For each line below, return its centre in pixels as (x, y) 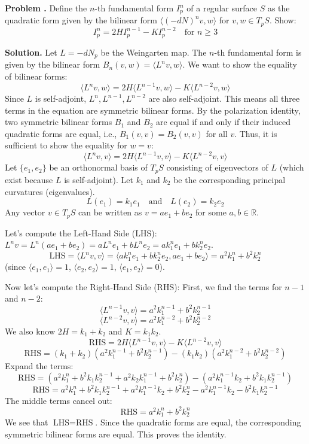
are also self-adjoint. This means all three (224, 98)
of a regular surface (222, 8)
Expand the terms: (39, 366)
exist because (29, 179)
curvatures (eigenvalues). (50, 191)
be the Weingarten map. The (154, 52)
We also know (30, 331)
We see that (27, 422)
